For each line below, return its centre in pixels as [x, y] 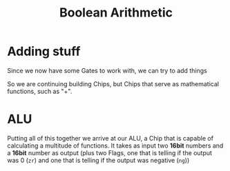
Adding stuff [44, 51]
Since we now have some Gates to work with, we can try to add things [107, 70]
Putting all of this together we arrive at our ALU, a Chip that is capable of [111, 138]
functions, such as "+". [40, 91]
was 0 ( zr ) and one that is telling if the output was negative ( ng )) [98, 160]
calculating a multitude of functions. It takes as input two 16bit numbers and [115, 145]
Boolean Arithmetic [116, 13]
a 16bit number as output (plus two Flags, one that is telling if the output [110, 152]
